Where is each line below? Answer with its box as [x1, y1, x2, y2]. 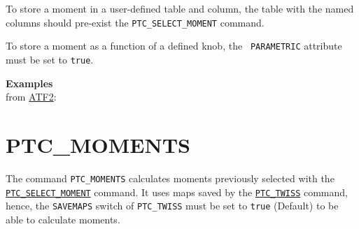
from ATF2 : [6, 89, 57, 104]
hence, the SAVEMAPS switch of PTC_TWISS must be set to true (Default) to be [6, 198, 339, 213]
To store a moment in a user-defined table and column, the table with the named [6, 1, 354, 15]
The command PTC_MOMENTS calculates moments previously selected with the [6, 170, 335, 185]
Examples [6, 75, 53, 90]
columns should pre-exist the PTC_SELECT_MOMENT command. [6, 15, 265, 29]
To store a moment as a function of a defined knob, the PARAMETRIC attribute [6, 38, 342, 53]
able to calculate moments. [6, 212, 120, 226]
